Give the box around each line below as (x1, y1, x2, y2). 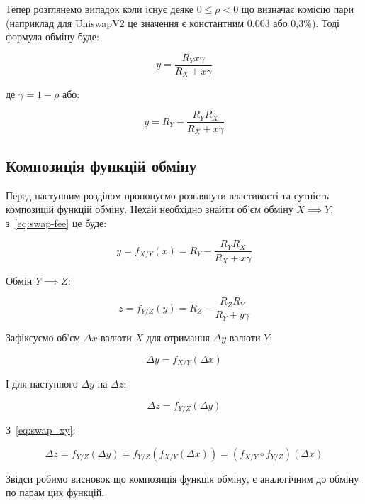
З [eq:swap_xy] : (6, 422, 76, 437)
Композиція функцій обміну (6, 154, 197, 176)
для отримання (146, 330, 210, 345)
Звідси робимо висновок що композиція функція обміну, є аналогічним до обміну (6, 471, 359, 486)
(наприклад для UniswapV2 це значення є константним (6, 15, 245, 30)
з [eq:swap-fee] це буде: (6, 215, 107, 230)
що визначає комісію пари (241, 1, 354, 16)
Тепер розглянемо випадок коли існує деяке (6, 1, 193, 16)
